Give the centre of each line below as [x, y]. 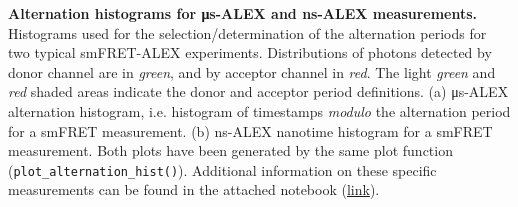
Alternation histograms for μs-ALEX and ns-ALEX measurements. [243, 13]
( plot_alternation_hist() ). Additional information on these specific [222, 169]
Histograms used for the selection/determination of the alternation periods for [247, 32]
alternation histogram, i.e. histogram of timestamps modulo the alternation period [259, 110]
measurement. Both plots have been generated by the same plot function [230, 150]
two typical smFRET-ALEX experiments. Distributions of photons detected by [250, 52]
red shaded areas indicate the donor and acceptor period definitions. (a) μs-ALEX [258, 91]
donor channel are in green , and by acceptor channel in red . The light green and [252, 71]
